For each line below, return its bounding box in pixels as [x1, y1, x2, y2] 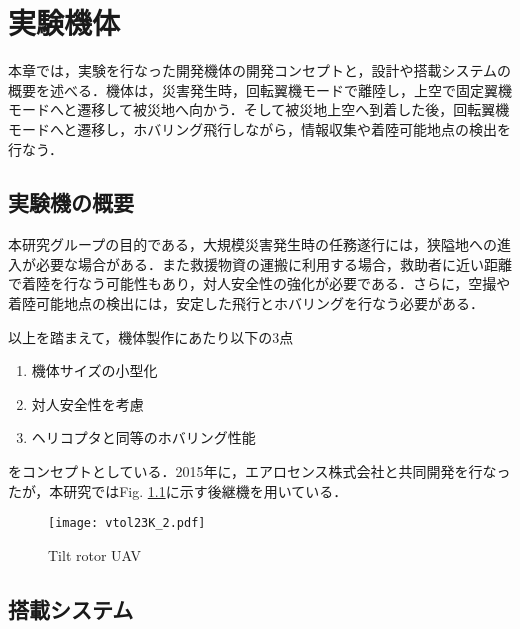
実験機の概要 [8, 187, 134, 218]
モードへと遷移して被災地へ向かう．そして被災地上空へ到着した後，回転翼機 [8, 99, 510, 120]
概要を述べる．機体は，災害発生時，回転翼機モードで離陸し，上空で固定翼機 [8, 79, 512, 100]
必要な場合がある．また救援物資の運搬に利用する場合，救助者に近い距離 [35, 253, 512, 274]
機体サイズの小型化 [31, 360, 158, 381]
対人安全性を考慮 [31, 393, 144, 414]
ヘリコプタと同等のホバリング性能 [31, 427, 256, 448]
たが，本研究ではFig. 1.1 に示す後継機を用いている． [8, 480, 348, 501]
